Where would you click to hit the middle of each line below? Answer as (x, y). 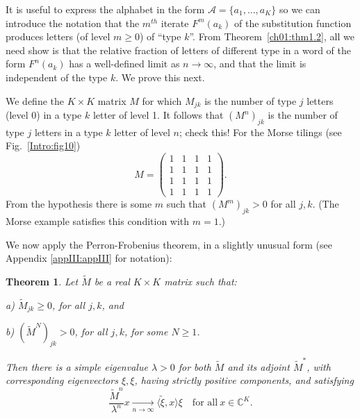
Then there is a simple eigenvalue (77, 366)
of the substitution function (293, 23)
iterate (175, 23)
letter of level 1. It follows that (158, 115)
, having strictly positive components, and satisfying (244, 380)
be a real (112, 281)
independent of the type (57, 77)
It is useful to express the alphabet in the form (105, 9)
